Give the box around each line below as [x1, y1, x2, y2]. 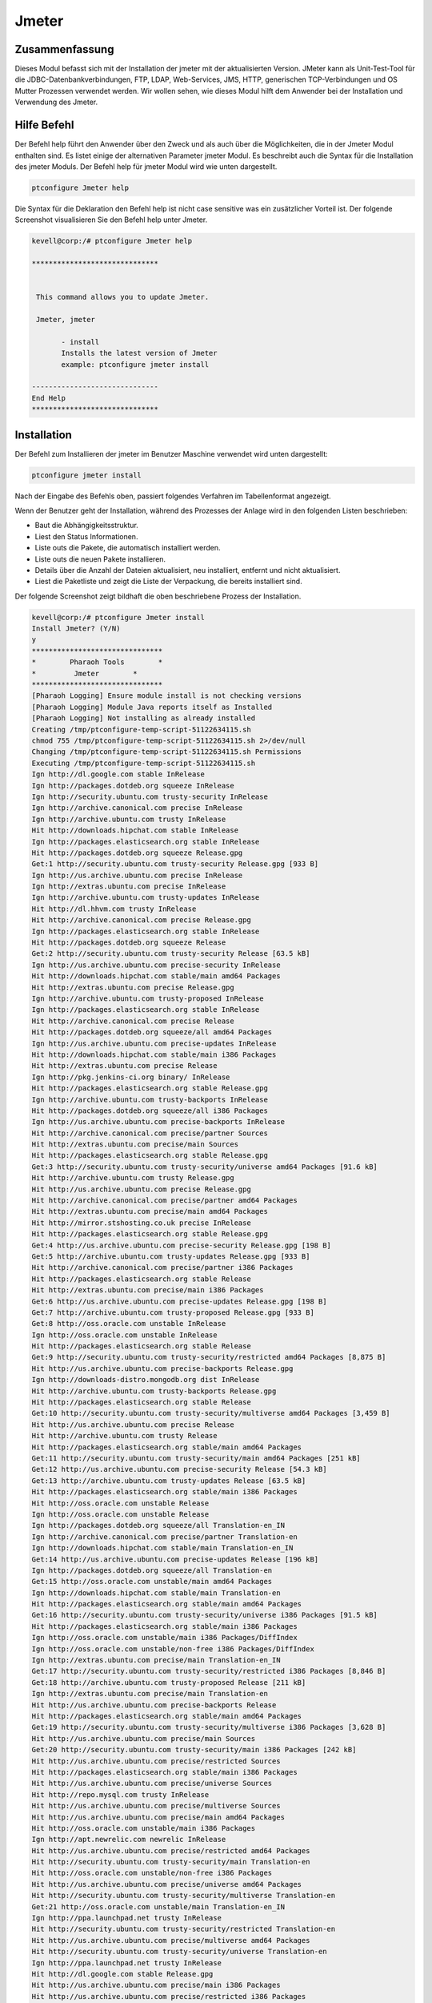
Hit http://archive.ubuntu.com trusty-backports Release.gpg [31, 1386, 277, 1396]
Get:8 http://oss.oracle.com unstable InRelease [31, 1319, 226, 1328]
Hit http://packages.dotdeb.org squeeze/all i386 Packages [31, 1106, 268, 1115]
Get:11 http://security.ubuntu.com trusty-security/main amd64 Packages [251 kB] [31, 1454, 362, 1462]
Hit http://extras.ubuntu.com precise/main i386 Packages [31, 1286, 264, 1295]
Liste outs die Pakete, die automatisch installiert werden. [34, 543, 221, 553]
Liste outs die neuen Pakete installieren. [34, 554, 166, 564]
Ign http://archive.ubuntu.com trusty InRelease [31, 814, 226, 824]
